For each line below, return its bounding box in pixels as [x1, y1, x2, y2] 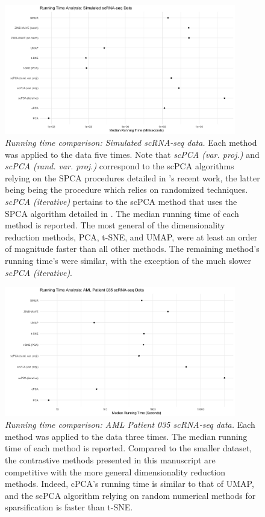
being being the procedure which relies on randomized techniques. [5, 183, 248, 196]
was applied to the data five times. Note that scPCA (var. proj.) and [5, 148, 260, 160]
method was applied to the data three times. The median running [5, 430, 248, 442]
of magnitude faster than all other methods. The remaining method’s [5, 242, 260, 255]
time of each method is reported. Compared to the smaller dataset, [5, 442, 252, 454]
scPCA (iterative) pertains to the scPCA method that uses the [5, 195, 237, 208]
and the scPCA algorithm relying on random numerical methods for [5, 489, 256, 501]
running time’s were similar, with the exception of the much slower [5, 254, 252, 266]
